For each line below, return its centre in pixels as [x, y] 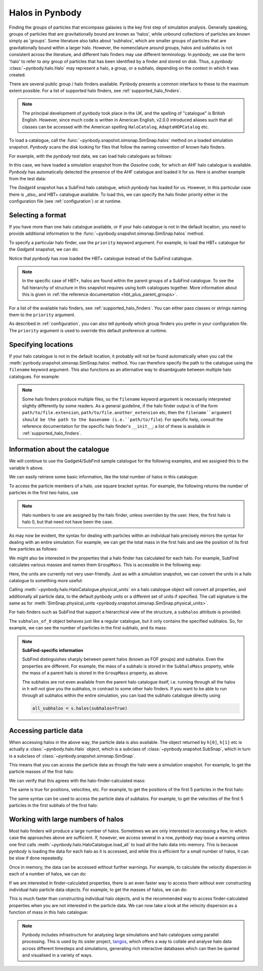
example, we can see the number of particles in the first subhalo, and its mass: [88, 628]
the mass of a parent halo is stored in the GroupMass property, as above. [95, 673]
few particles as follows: [33, 549]
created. [18, 75]
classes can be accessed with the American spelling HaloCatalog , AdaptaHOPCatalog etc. [115, 127]
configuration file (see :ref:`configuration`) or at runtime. [65, 201]
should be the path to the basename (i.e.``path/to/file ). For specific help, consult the [123, 419]
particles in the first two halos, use [44, 493]
